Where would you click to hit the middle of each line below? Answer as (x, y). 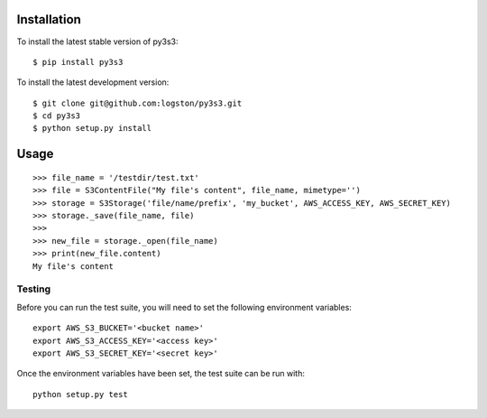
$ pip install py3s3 (78, 62)
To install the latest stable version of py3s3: (98, 42)
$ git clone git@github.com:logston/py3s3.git (138, 103)
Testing (34, 289)
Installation (49, 19)
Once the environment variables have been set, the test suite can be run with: (161, 374)
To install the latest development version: (93, 82)
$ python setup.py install (92, 128)
